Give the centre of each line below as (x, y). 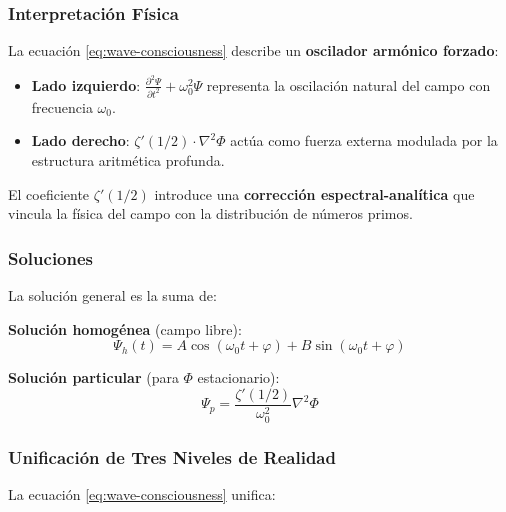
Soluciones (51, 257)
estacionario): (238, 377)
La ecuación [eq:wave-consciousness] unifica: (142, 494)
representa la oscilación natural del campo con (348, 84)
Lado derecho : (80, 140)
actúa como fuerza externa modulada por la (364, 140)
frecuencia (62, 106)
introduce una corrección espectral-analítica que (314, 193)
